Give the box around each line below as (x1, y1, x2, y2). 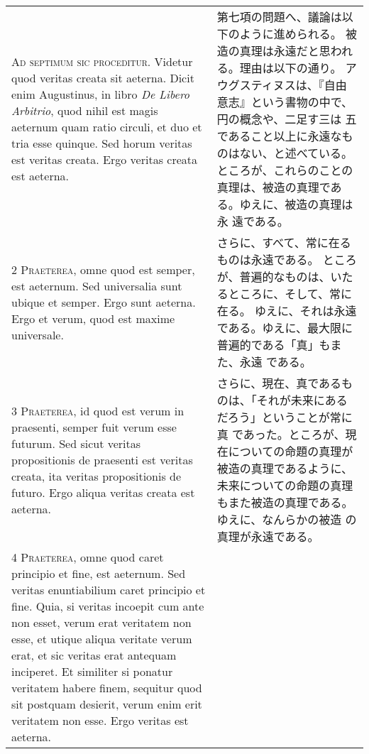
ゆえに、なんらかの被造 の (216, 511, 357, 528)
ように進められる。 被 (239, 26, 358, 42)
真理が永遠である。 (216, 528, 319, 545)
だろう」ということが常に (216, 409, 353, 425)
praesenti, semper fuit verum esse (11, 418, 177, 435)
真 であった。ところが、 (216, 426, 346, 442)
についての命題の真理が (228, 443, 353, 459)
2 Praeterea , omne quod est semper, (11, 261, 195, 278)
